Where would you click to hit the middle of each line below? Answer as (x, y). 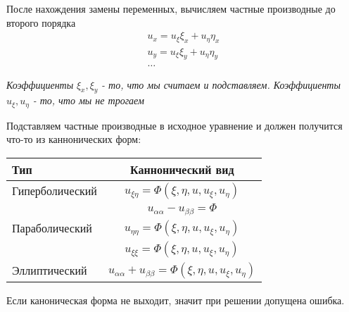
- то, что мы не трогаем (88, 100)
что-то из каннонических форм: (74, 139)
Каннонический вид (182, 169)
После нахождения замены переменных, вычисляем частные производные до (171, 8)
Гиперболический (55, 191)
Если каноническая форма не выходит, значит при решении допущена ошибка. (176, 300)
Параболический (52, 228)
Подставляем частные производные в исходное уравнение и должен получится (174, 125)
